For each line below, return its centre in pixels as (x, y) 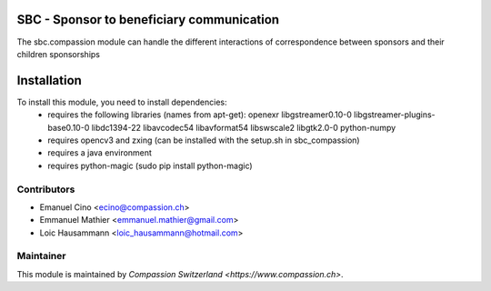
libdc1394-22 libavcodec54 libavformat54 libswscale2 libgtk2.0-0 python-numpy (244, 127)
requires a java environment (100, 153)
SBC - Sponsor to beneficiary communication (148, 20)
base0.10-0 (69, 127)
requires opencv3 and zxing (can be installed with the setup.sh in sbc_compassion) (204, 140)
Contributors (46, 189)
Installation (49, 80)
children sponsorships (58, 54)
